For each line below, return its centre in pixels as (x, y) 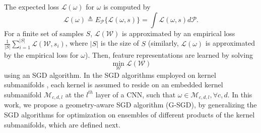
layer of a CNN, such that (136, 94)
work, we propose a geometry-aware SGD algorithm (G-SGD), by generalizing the (130, 105)
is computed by (127, 7)
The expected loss (32, 7)
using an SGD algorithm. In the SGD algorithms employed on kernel (110, 75)
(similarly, (163, 43)
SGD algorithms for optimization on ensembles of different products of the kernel (129, 114)
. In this (240, 94)
